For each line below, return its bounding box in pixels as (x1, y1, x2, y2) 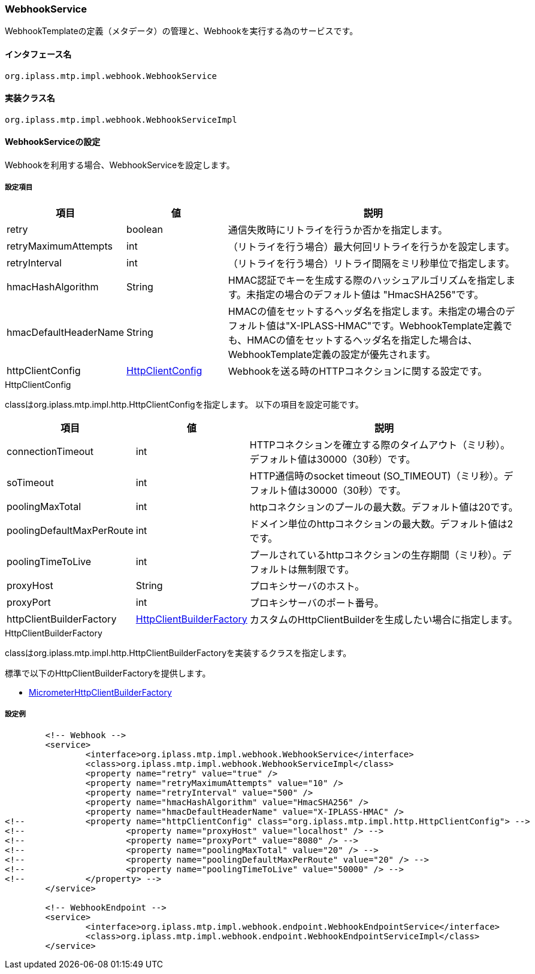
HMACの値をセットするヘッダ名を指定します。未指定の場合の (228, 305, 506, 317)
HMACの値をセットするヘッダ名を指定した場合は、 (247, 333, 477, 346)
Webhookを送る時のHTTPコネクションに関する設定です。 (228, 365, 488, 377)
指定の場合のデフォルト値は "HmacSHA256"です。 (256, 288, 484, 301)
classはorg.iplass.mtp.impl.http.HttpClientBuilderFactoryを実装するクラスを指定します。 (5, 647, 352, 658)
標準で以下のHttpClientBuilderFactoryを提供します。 (5, 667, 211, 678)
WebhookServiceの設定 (5, 136, 101, 147)
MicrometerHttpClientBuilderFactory (29, 687, 172, 697)
